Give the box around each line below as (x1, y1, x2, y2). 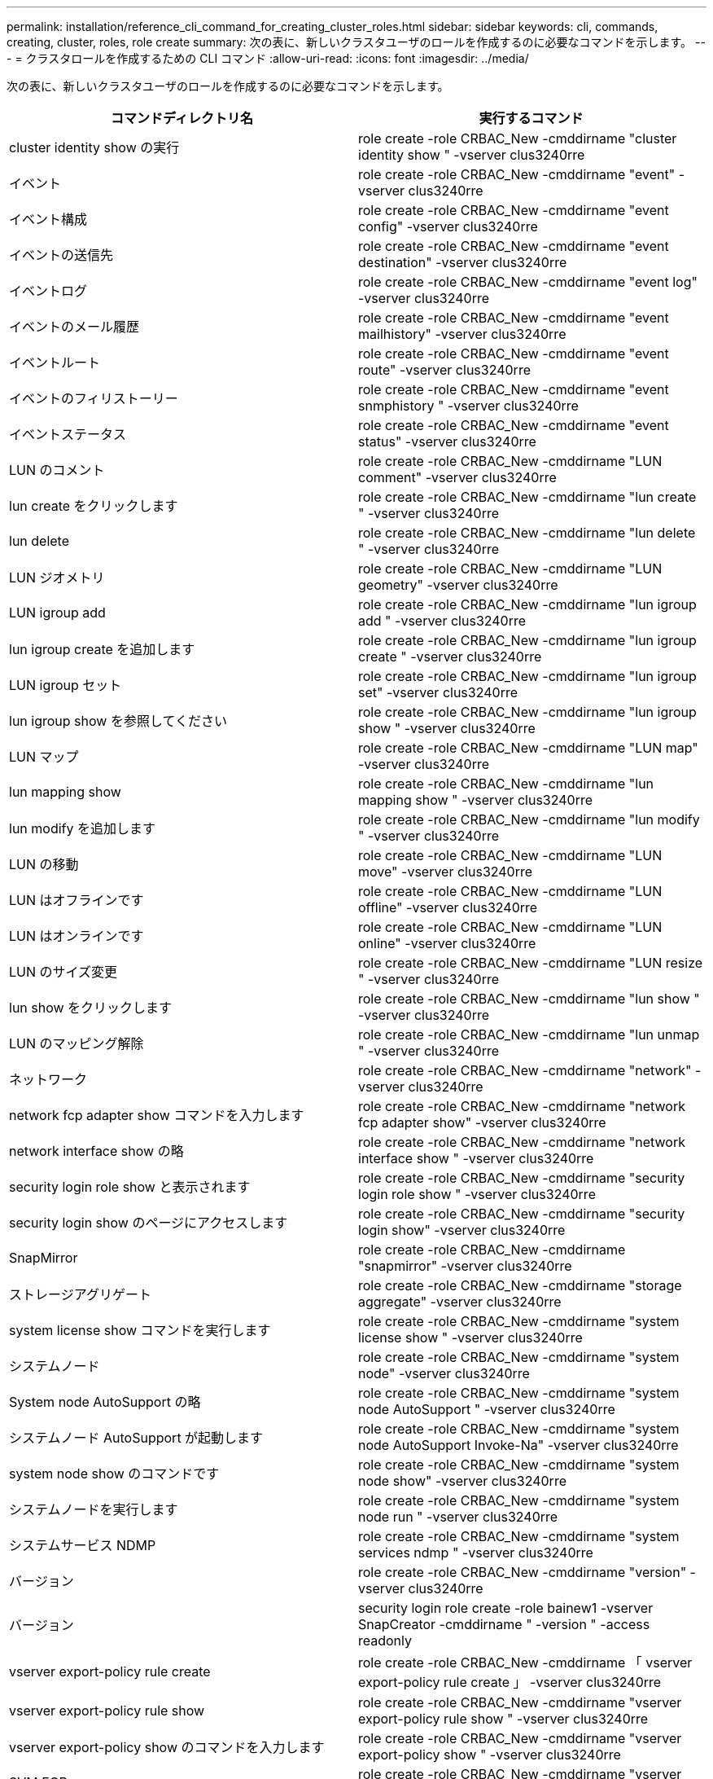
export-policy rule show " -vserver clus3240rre (358, 1711, 649, 1727)
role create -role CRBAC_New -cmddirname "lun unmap (358, 1026, 700, 1043)
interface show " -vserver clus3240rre (358, 1150, 594, 1166)
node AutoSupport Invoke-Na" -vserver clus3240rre (358, 1437, 679, 1453)
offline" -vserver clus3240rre (358, 899, 538, 916)
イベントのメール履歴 (9, 318, 140, 335)
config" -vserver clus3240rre (358, 218, 538, 235)
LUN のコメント (9, 462, 105, 478)
